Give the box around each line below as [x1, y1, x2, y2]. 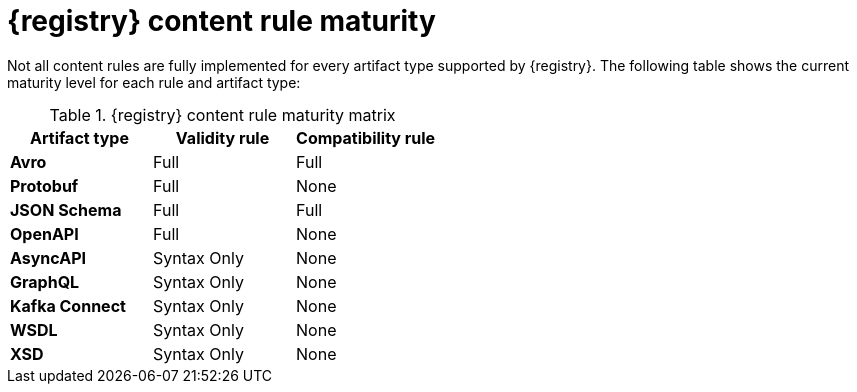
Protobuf [10, 175, 79, 196]
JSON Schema [10, 199, 122, 220]
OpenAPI [10, 223, 79, 244]
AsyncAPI [10, 247, 86, 268]
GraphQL [10, 271, 80, 292]
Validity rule [175, 127, 270, 148]
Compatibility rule [296, 127, 436, 148]
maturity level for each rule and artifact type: [7, 73, 301, 91]
